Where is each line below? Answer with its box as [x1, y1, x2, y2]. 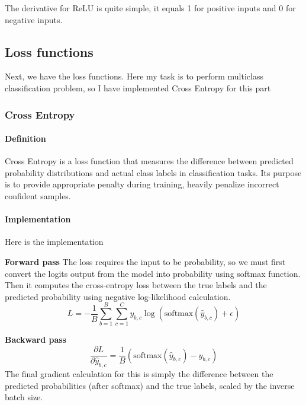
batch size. [5, 391, 43, 403]
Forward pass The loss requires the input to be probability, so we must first [5, 255, 286, 267]
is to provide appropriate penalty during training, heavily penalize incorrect [5, 178, 279, 190]
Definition [5, 132, 46, 145]
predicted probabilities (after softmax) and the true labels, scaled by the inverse [5, 379, 295, 391]
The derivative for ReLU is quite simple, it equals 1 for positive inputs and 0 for [5, 2, 296, 14]
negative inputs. [5, 13, 63, 25]
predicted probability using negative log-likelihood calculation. [5, 290, 231, 302]
